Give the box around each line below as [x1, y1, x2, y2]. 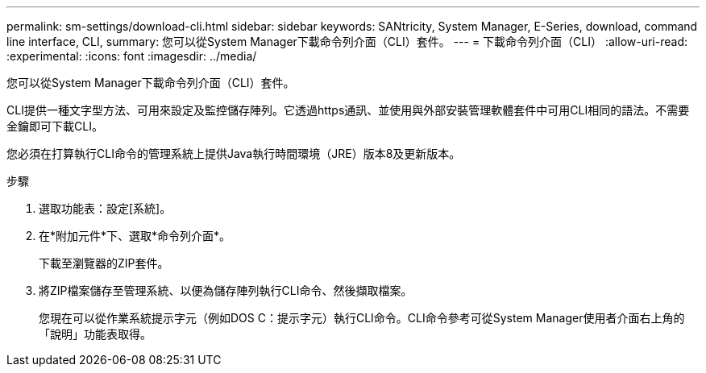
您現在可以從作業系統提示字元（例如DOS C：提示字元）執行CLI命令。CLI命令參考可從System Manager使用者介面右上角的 [39, 311, 685, 325]
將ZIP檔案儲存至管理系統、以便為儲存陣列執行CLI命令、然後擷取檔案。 [39, 284, 413, 297]
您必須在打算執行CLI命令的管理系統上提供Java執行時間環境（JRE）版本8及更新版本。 [6, 147, 461, 160]
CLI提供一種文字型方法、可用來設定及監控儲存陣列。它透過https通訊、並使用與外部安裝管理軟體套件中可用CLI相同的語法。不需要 [6, 103, 690, 117]
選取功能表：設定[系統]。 [39, 201, 172, 215]
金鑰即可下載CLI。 [6, 119, 103, 133]
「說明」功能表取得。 [39, 327, 152, 341]
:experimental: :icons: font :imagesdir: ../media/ [6, 49, 257, 63]
